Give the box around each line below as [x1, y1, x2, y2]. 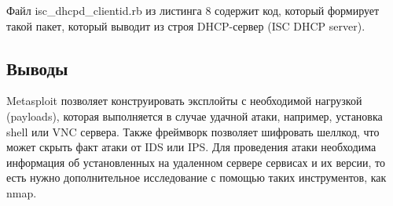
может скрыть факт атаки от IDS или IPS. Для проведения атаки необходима [6, 139, 376, 155]
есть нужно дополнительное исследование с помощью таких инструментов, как [6, 169, 387, 186]
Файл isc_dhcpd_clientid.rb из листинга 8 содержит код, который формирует [6, 2, 380, 18]
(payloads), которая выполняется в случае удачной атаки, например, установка [6, 107, 383, 124]
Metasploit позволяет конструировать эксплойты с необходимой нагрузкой [6, 92, 362, 109]
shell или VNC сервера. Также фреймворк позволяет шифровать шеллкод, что [6, 123, 380, 139]
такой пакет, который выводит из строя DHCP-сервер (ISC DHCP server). [6, 17, 365, 34]
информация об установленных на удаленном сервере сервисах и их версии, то [6, 154, 385, 170]
